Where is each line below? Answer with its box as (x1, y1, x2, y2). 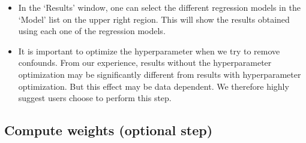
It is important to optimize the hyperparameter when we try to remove (18, 44, 280, 57)
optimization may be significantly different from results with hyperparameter (18, 68, 301, 80)
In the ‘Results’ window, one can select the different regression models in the (18, 1, 301, 13)
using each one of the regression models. (18, 25, 166, 37)
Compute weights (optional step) (4, 121, 213, 139)
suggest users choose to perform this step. (18, 92, 172, 104)
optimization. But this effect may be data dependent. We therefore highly (18, 80, 289, 92)
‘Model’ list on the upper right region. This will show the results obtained (18, 13, 290, 25)
